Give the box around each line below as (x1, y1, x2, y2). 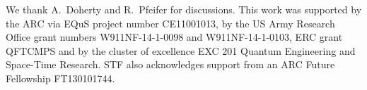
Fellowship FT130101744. (6, 70, 115, 85)
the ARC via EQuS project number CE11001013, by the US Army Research (6, 15, 335, 30)
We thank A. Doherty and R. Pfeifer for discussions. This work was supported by (6, 2, 362, 16)
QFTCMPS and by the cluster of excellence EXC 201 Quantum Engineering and (6, 43, 356, 58)
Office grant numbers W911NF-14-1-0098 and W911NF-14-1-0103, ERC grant (6, 30, 343, 44)
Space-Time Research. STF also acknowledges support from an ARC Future (6, 57, 335, 72)
